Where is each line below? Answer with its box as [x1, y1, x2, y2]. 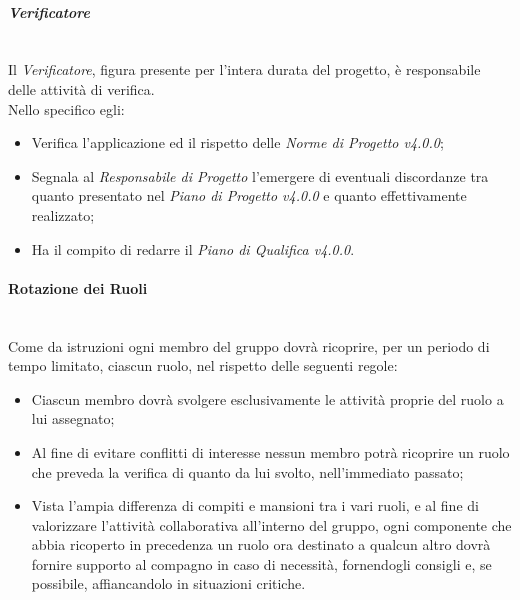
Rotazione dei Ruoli [8, 277, 148, 298]
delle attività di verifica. [8, 78, 155, 99]
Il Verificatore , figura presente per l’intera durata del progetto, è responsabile [8, 59, 481, 80]
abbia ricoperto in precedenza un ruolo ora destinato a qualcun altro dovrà [31, 534, 491, 555]
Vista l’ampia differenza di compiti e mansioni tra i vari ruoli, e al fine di [31, 495, 479, 516]
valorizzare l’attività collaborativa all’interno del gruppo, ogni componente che [31, 514, 512, 535]
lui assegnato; [31, 408, 115, 429]
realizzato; [31, 204, 95, 225]
